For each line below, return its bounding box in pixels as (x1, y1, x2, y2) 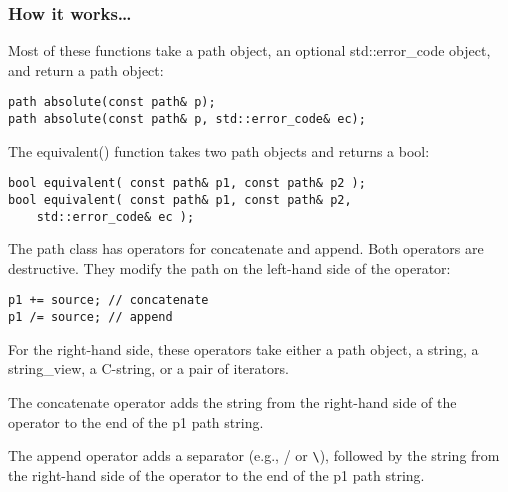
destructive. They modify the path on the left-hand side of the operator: (8, 257, 451, 278)
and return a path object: (8, 59, 164, 80)
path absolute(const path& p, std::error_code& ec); (8, 112, 366, 127)
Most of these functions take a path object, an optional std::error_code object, (8, 40, 491, 61)
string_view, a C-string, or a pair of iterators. (8, 358, 289, 379)
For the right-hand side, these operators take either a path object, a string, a (8, 338, 479, 359)
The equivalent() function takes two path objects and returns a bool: (8, 140, 430, 161)
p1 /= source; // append (8, 310, 173, 325)
